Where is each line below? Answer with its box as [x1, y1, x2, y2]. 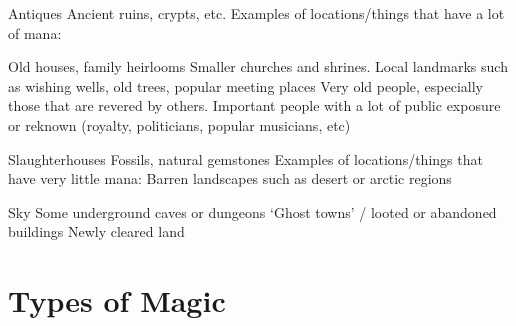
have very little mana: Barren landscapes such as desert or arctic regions [8, 168, 452, 189]
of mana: [8, 22, 62, 43]
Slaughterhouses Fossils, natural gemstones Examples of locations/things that [8, 148, 483, 169]
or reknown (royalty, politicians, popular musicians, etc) [8, 114, 351, 135]
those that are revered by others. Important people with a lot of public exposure [8, 95, 501, 116]
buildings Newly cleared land [8, 221, 185, 242]
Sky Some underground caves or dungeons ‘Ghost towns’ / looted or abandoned [8, 201, 497, 222]
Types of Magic [8, 280, 226, 321]
